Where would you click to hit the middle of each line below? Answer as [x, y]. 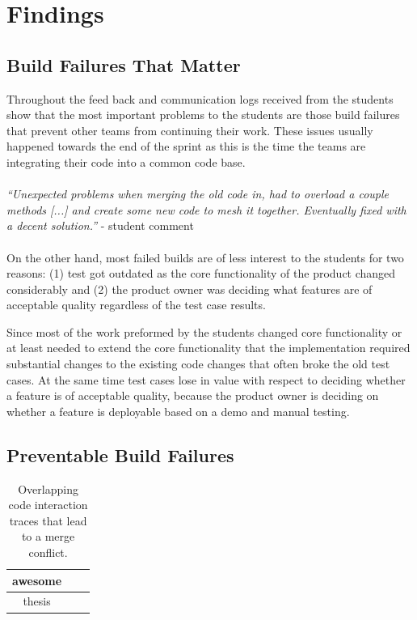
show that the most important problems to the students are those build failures [203, 115]
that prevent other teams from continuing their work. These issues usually [190, 130]
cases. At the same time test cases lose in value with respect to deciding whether [206, 379]
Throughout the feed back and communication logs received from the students [200, 98]
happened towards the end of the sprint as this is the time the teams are [186, 146]
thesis [37, 601]
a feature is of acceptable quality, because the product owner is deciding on [193, 395]
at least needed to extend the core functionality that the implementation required [208, 348]
